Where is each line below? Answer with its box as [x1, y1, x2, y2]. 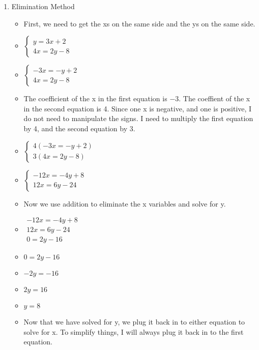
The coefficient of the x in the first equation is [23, 93, 167, 104]
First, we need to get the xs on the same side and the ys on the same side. [23, 18, 255, 28]
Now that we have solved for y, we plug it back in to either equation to [23, 316, 245, 327]
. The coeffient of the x [179, 93, 250, 104]
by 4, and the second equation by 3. [23, 123, 135, 133]
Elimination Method [11, 1, 75, 11]
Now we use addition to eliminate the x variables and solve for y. [23, 198, 226, 209]
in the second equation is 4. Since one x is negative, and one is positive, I [23, 103, 252, 113]
